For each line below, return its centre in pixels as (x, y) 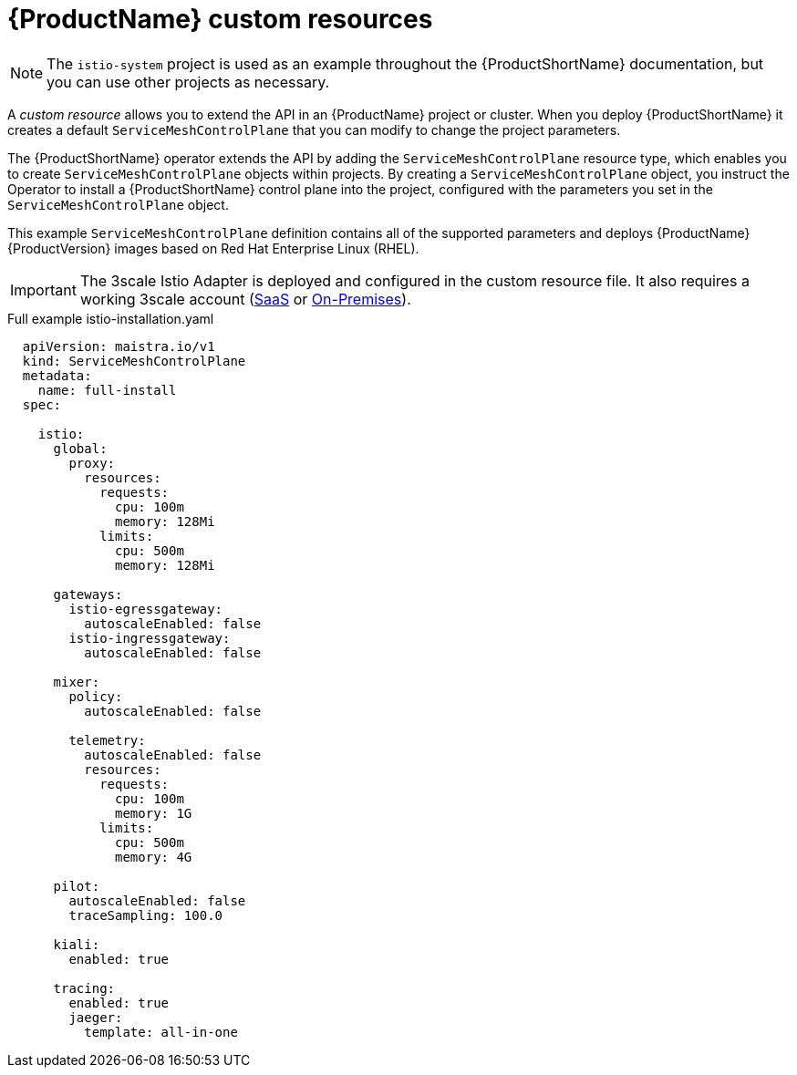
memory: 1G (154, 813)
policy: (96, 696)
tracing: (84, 988)
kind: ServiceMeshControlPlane (134, 361)
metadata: (57, 375)
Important (43, 289)
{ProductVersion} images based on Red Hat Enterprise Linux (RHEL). (213, 248)
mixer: (77, 682)
